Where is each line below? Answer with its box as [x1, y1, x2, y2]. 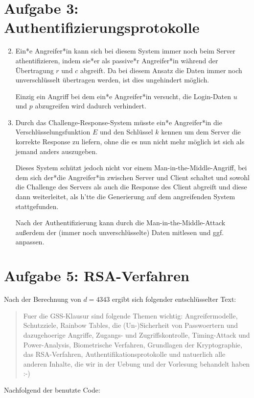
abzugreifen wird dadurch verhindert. [35, 101, 146, 111]
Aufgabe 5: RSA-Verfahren [4, 265, 190, 286]
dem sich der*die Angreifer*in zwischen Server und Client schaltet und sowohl [15, 172, 250, 182]
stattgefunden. [15, 201, 59, 211]
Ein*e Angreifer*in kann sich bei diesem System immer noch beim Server [15, 46, 235, 56]
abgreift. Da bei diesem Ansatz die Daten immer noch [80, 65, 242, 75]
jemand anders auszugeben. [15, 146, 98, 156]
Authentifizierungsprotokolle [4, 17, 200, 37]
